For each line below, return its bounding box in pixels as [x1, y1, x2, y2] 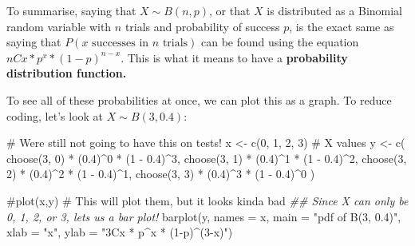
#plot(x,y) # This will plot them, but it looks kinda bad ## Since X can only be [6, 192, 409, 208]
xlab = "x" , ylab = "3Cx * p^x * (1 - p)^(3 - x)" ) [6, 224, 233, 240]
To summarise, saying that [6, 2, 136, 18]
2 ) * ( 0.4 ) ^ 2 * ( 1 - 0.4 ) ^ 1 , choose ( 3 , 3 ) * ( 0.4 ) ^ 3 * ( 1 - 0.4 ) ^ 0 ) [6, 165, 315, 182]
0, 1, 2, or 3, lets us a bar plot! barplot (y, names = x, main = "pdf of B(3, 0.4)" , [6, 208, 401, 224]
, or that [209, 2, 251, 18]
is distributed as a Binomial [267, 2, 403, 18]
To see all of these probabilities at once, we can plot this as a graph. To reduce [6, 91, 392, 108]
